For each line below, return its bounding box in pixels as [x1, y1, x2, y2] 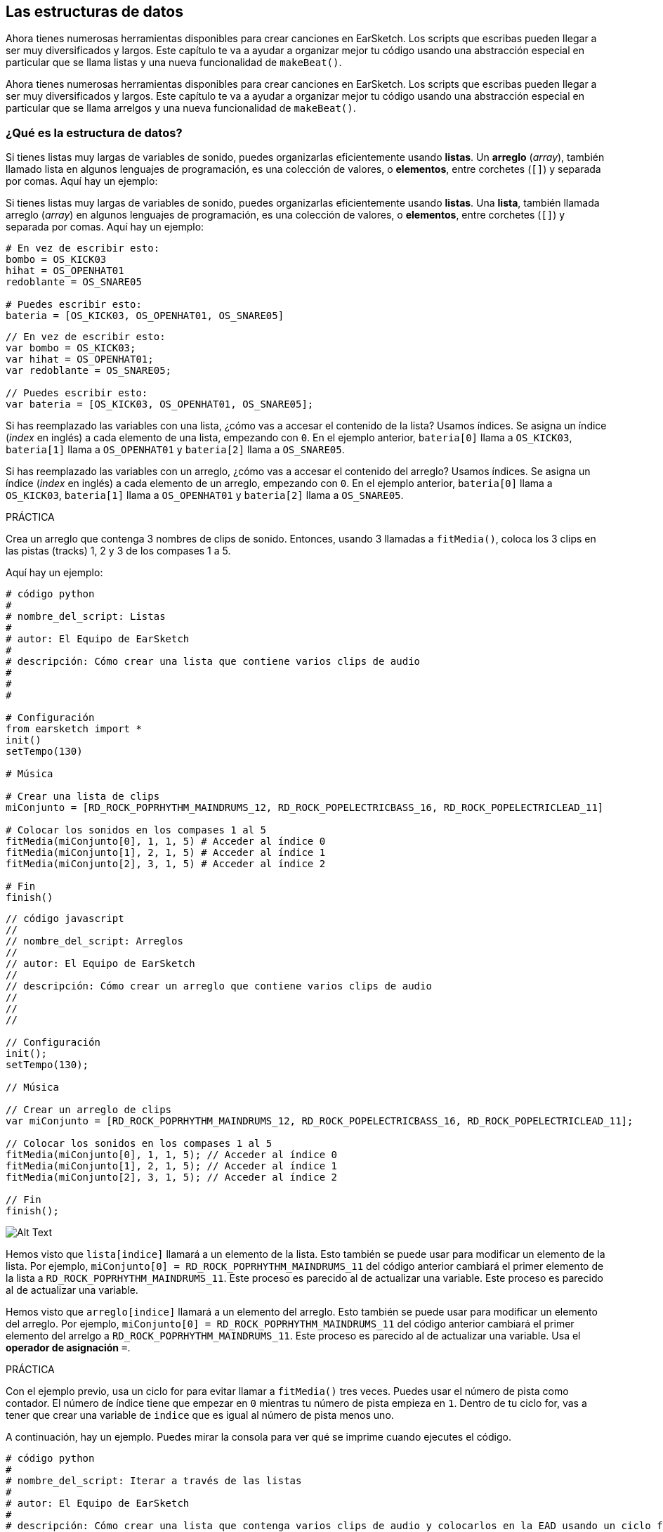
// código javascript [6, 913, 124, 925]
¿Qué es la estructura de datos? [6, 125, 183, 140]
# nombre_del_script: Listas [6, 611, 166, 623]
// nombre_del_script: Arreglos [6, 935, 183, 947]
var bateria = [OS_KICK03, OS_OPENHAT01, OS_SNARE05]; [6, 398, 314, 410]
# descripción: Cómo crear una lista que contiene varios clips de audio [6, 656, 421, 668]
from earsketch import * [6, 723, 142, 735]
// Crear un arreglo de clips [6, 1104, 172, 1116]
